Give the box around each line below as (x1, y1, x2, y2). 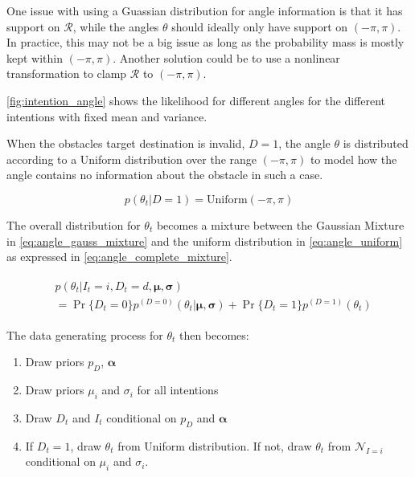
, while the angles (72, 18, 159, 35)
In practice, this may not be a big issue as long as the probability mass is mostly (6, 34, 405, 51)
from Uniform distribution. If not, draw (117, 437, 312, 454)
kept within (6, 49, 64, 66)
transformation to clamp (6, 65, 127, 82)
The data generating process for (6, 326, 163, 343)
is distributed (343, 135, 409, 152)
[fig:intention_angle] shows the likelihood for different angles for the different (6, 92, 385, 108)
